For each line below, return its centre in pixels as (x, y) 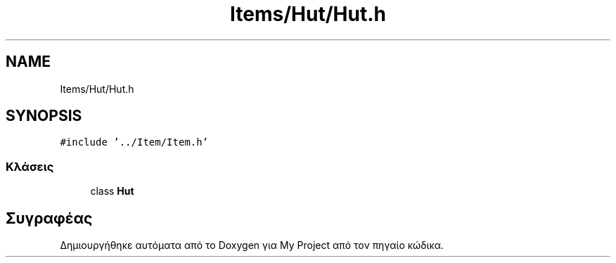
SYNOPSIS (44, 116)
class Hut (112, 191)
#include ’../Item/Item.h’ (134, 142)
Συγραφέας (49, 218)
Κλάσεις (30, 166)
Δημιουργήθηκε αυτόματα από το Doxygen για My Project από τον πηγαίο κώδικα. (252, 245)
